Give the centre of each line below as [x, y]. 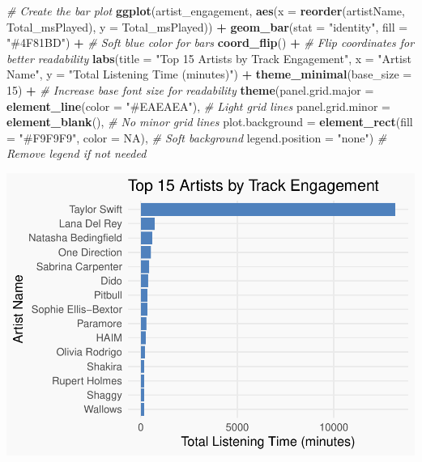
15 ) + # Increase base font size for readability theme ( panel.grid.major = [190, 89]
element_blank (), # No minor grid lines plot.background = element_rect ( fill [210, 122]
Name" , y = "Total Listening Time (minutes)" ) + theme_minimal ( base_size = [209, 74]
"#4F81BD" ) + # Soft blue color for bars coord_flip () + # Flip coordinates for [211, 42]
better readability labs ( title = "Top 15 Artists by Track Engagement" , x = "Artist [209, 58]
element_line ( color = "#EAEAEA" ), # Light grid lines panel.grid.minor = [198, 106]
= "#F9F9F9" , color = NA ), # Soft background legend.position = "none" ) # [197, 137]
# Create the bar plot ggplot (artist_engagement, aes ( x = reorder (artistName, [206, 11]
